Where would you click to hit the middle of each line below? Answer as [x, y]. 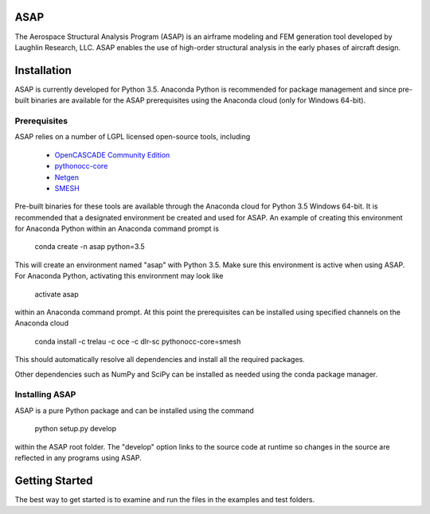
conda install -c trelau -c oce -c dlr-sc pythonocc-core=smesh [138, 341]
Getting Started [54, 480]
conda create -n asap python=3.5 [90, 247]
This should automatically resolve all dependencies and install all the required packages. [160, 360]
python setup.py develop [76, 429]
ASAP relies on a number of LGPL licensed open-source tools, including [133, 137]
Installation [43, 70]
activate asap [57, 294]
